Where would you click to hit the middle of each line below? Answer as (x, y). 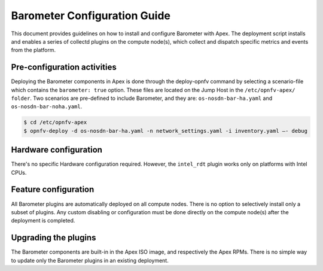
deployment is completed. (43, 221)
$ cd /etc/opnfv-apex (55, 122)
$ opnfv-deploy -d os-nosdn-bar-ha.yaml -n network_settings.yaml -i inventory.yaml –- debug (166, 131)
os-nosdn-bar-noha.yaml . (47, 106)
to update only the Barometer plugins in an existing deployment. (90, 260)
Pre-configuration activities (64, 67)
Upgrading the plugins (54, 238)
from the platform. (33, 50)
